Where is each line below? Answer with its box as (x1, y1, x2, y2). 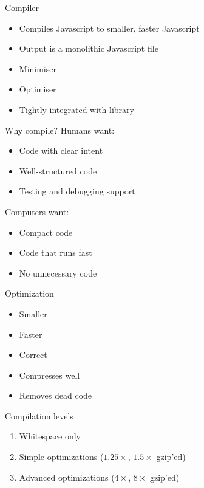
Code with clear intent (19, 144, 103, 157)
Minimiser (19, 62, 56, 75)
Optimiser (19, 83, 56, 95)
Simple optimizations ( (19, 450, 104, 463)
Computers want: (5, 205, 69, 218)
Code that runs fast (19, 246, 92, 259)
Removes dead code (19, 389, 92, 402)
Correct (19, 348, 47, 361)
